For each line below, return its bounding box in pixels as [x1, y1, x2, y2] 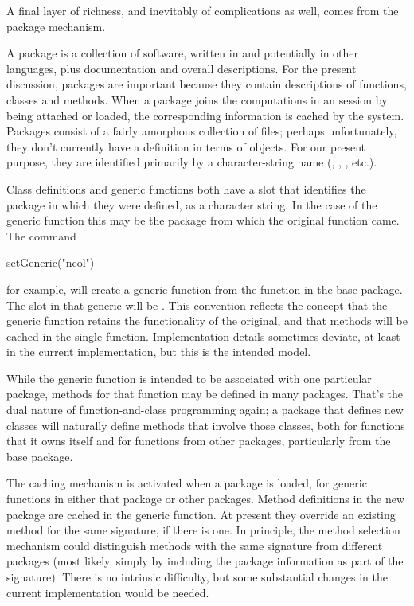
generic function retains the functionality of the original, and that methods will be [6, 312, 408, 329]
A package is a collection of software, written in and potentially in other [6, 45, 359, 61]
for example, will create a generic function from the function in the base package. [6, 280, 403, 297]
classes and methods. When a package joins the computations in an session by [6, 91, 388, 108]
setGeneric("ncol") [6, 254, 95, 271]
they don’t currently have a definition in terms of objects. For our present [6, 138, 366, 154]
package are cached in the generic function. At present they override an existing [6, 506, 396, 522]
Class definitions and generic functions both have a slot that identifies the [6, 180, 366, 197]
